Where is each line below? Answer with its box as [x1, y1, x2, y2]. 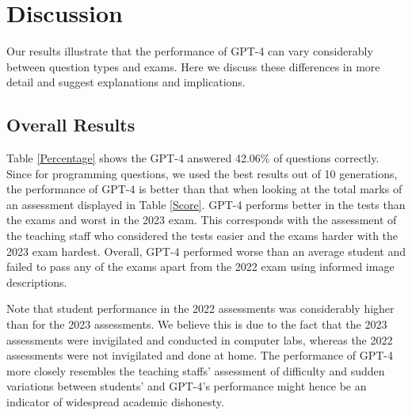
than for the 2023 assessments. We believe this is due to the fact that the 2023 [6, 316, 387, 333]
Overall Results [6, 112, 135, 137]
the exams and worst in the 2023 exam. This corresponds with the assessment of [6, 211, 397, 228]
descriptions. [6, 273, 67, 290]
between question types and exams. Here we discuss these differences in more [6, 58, 380, 74]
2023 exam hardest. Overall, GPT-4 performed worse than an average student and [6, 242, 406, 259]
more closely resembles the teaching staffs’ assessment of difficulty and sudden [6, 362, 385, 379]
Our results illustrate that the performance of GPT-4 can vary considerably [6, 43, 373, 59]
